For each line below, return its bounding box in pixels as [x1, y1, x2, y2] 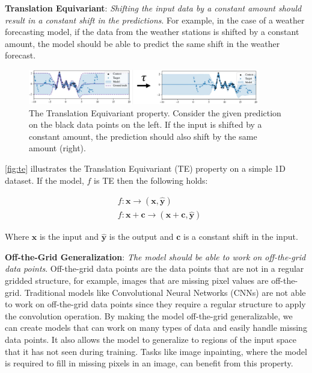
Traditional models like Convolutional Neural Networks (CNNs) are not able [24, 286, 306, 298]
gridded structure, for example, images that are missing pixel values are [5, 274, 269, 286]
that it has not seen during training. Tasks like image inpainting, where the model [5, 345, 307, 357]
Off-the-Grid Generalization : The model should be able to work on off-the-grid [5, 250, 306, 263]
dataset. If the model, [5, 174, 84, 186]
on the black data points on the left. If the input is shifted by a [29, 118, 262, 131]
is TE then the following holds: [94, 174, 208, 186]
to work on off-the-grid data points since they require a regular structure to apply [5, 298, 306, 310]
